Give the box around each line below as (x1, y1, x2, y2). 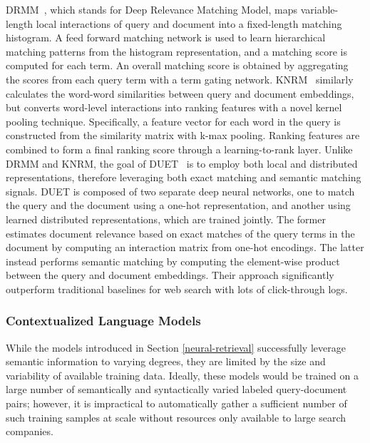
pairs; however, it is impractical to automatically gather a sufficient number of (6, 396, 347, 411)
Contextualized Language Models (6, 312, 201, 330)
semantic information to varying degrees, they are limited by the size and (6, 354, 326, 369)
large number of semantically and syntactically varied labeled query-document (6, 382, 347, 397)
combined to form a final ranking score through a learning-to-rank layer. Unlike (6, 141, 353, 156)
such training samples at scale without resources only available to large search (6, 409, 346, 424)
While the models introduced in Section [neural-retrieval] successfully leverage (6, 340, 346, 355)
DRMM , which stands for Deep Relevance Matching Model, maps (6, 2, 297, 16)
